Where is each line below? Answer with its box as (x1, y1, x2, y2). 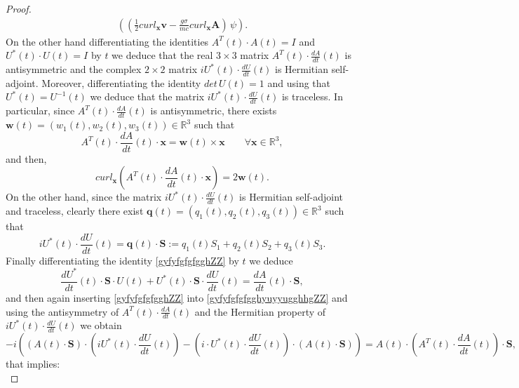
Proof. (6, 1, 32, 15)
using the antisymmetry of (6, 304, 119, 319)
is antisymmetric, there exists (150, 103, 277, 118)
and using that (267, 75, 331, 90)
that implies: (6, 356, 60, 371)
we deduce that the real (112, 48, 213, 62)
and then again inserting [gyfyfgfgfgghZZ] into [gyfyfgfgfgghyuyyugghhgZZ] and (6, 290, 348, 305)
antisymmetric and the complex (6, 62, 142, 76)
